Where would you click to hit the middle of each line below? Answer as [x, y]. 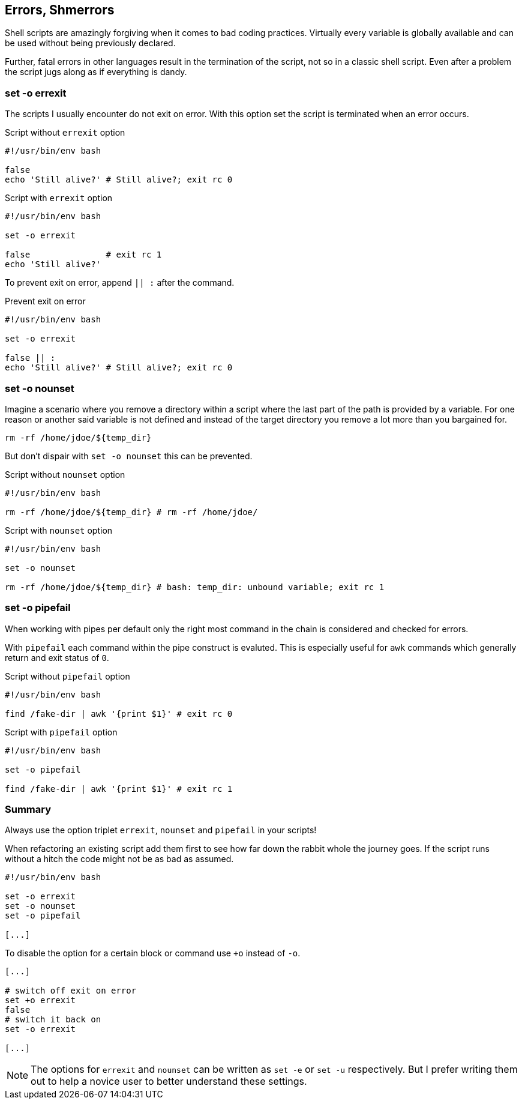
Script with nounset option [59, 530]
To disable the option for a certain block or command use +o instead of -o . [153, 953]
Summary [28, 810]
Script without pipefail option [67, 676]
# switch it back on [53, 1020]
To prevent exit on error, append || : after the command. [120, 283]
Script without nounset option [65, 474]
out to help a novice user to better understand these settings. [169, 1081]
